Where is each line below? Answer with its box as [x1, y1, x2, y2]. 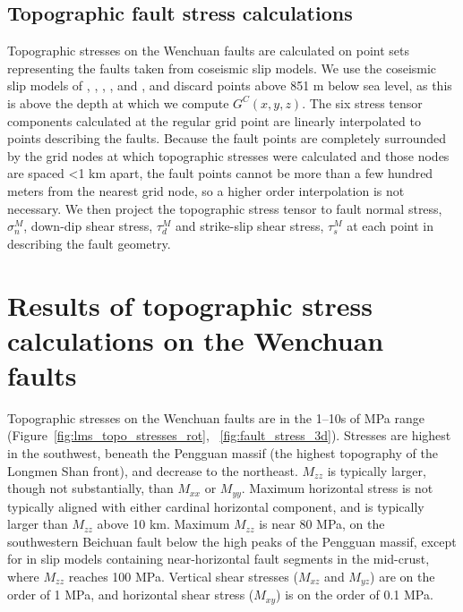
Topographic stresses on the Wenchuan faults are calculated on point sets [7, 41, 410, 60]
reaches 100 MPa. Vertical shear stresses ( [68, 567, 298, 586]
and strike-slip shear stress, [175, 217, 324, 235]
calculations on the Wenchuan [7, 321, 384, 358]
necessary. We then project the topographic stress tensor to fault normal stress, [7, 199, 442, 217]
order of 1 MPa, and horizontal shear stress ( [7, 585, 254, 604]
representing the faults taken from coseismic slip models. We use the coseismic [7, 58, 437, 77]
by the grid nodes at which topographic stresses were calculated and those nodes [7, 146, 450, 165]
